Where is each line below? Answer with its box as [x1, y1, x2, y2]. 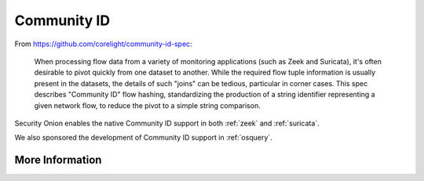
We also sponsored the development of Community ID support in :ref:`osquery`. [14, 133, 272, 143]
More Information [14, 154, 102, 167]
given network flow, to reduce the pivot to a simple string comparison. [34, 100, 261, 110]
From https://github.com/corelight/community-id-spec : [14, 39, 192, 49]
